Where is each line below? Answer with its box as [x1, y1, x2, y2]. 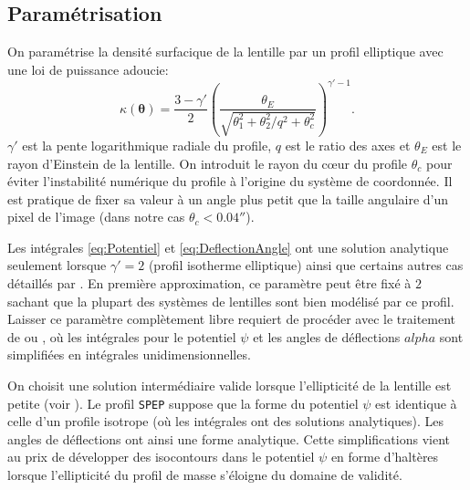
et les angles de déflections [253, 327, 401, 346]
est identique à [375, 393, 457, 412]
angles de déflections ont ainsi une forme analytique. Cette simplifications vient [7, 429, 450, 448]
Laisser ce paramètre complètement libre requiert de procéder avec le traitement [7, 309, 456, 328]
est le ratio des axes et [285, 135, 411, 154]
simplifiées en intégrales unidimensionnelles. [7, 345, 251, 364]
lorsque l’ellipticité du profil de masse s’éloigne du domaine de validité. [7, 465, 402, 485]
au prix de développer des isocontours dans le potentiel [7, 447, 315, 466]
